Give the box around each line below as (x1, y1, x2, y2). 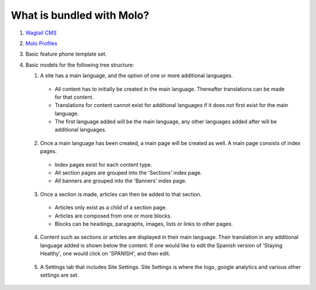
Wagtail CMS (25, 29, 57, 36)
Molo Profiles (25, 40, 58, 47)
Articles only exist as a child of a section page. (54, 204, 167, 211)
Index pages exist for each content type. (54, 161, 152, 168)
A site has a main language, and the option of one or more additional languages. (40, 72, 233, 79)
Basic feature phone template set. (25, 50, 107, 58)
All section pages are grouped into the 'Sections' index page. (54, 170, 202, 177)
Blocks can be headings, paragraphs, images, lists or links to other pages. (54, 220, 233, 227)
